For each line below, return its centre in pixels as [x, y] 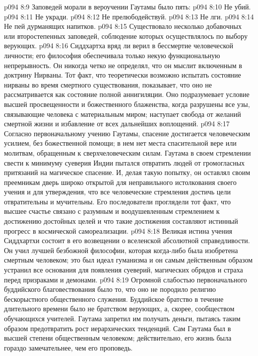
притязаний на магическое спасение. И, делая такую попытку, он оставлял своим [127, 172]
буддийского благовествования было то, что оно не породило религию [110, 289]
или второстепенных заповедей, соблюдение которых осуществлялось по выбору [126, 36]
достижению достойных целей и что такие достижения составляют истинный [121, 221]
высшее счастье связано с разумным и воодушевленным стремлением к [112, 211]
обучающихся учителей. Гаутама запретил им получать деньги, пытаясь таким [122, 318]
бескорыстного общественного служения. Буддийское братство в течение [114, 299]
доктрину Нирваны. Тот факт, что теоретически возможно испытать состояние [123, 75]
